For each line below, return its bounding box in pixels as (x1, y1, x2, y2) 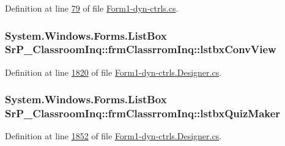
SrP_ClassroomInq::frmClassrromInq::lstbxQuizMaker (5, 106, 281, 121)
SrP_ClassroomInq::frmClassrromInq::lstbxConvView (5, 42, 276, 57)
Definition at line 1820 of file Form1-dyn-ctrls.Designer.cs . (5, 65, 222, 78)
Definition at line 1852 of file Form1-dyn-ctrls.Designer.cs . (5, 130, 222, 142)
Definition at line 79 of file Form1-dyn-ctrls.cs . (5, 2, 179, 14)
